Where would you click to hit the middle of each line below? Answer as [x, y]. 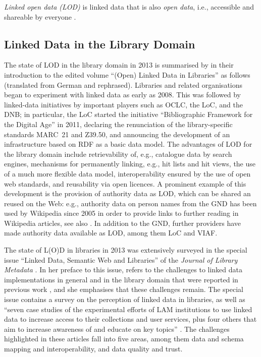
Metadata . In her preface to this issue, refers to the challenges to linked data [123, 270]
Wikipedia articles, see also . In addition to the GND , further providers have [123, 223]
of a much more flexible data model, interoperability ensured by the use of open [127, 173]
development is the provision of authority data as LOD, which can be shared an [127, 193]
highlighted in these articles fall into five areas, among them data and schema [124, 339]
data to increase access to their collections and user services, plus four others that [130, 319]
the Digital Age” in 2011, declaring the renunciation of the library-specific [118, 124]
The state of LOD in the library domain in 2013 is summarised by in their [119, 65]
